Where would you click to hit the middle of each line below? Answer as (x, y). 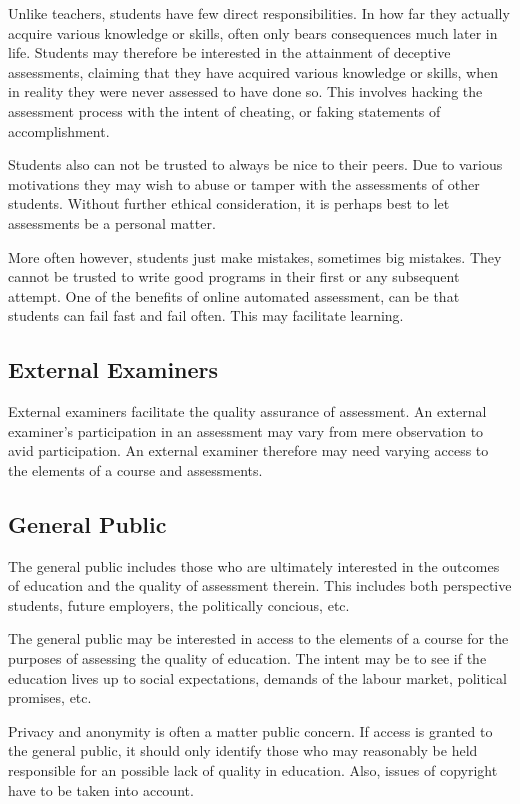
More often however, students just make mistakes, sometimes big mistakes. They (255, 256)
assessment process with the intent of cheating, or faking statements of (224, 110)
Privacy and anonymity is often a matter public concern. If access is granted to (250, 730)
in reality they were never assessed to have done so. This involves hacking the (245, 91)
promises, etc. (50, 697)
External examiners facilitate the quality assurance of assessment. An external (247, 411)
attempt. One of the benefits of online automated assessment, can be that (234, 295)
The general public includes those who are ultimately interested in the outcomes (254, 565)
